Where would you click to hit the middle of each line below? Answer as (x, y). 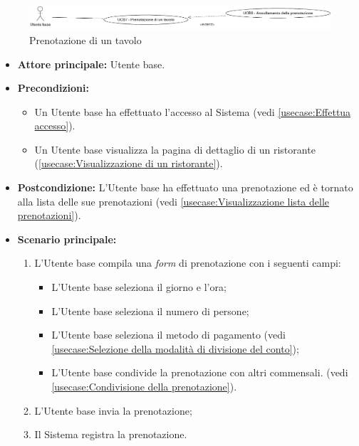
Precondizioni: (53, 88)
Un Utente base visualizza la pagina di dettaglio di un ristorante (175, 149)
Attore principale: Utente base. (91, 64)
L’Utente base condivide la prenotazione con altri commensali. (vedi (200, 372)
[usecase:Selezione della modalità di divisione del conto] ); (175, 348)
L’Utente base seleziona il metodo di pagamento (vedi (168, 335)
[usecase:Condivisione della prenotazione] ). (144, 387)
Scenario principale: (67, 239)
